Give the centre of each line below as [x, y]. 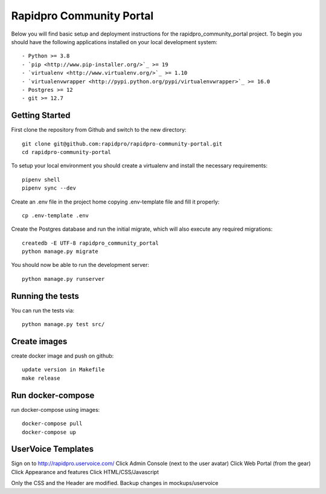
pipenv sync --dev [49, 188]
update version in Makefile [63, 370]
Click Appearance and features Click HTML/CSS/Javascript [85, 472]
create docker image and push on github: [62, 356]
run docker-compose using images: [56, 409]
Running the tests [45, 296]
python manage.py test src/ [63, 324]
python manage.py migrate [60, 252]
